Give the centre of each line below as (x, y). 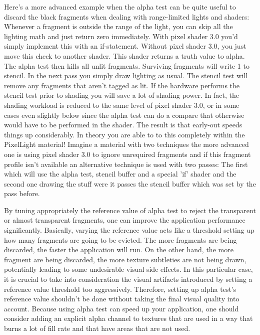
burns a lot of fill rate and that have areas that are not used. (97, 328)
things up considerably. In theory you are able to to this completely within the (124, 134)
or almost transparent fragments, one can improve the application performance (125, 220)
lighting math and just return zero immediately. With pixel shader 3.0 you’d (121, 36)
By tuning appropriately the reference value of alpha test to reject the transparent (130, 210)
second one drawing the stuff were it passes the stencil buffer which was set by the (130, 183)
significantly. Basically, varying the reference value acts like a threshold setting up (129, 230)
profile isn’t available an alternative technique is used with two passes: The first (126, 164)
